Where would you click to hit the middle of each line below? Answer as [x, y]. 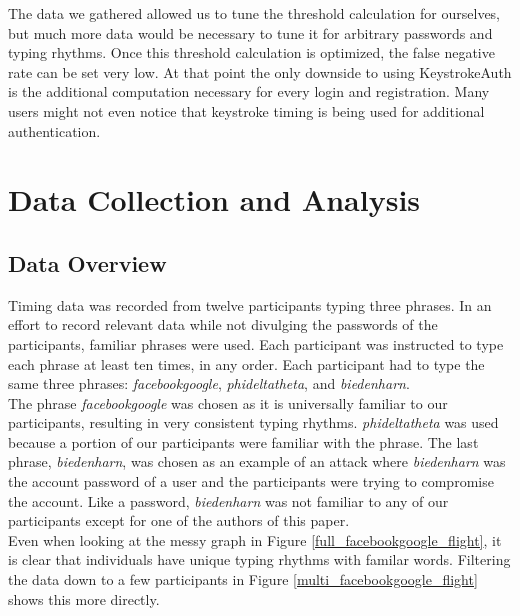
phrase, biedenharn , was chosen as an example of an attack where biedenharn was [257, 461]
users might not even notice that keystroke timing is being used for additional [246, 110]
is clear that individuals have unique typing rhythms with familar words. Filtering [259, 559]
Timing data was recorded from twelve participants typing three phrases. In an [250, 304]
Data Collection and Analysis [214, 199]
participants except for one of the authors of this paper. [179, 520]
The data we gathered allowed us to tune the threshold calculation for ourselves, [254, 13]
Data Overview [87, 262]
